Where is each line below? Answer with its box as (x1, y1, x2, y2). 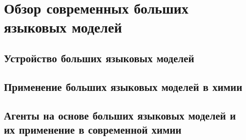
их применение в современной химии (4, 122, 182, 137)
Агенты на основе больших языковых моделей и (4, 107, 236, 122)
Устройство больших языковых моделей (4, 50, 194, 65)
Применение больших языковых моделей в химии (4, 79, 243, 94)
